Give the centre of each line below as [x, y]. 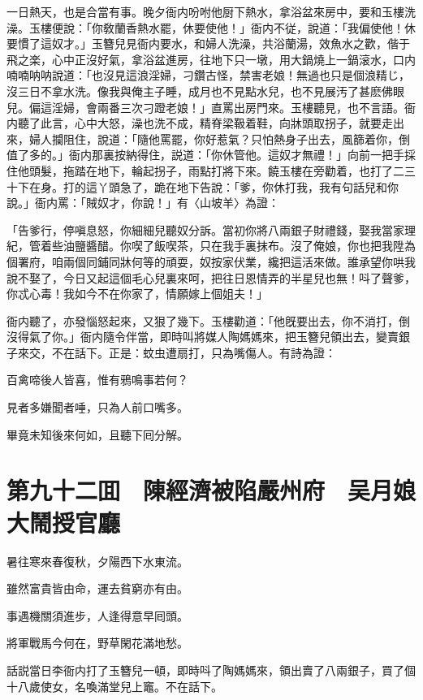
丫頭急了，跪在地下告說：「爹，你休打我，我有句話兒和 [242, 186]
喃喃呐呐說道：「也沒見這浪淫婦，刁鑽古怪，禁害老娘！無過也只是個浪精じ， [208, 75]
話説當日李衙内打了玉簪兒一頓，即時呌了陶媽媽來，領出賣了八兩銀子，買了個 [211, 670]
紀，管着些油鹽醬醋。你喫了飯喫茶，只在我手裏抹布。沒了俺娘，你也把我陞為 [211, 246]
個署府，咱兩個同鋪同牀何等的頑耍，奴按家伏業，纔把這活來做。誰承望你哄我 [211, 261]
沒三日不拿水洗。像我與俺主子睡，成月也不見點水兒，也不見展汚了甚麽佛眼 [205, 91]
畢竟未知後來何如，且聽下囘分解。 [97, 434]
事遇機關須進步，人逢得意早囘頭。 [97, 615]
